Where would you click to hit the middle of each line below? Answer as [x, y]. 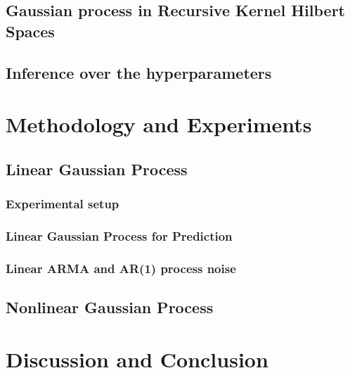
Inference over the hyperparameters [139, 72]
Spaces [30, 31]
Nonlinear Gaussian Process [110, 307]
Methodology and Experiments [159, 124]
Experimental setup [63, 204]
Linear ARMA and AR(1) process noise [121, 268]
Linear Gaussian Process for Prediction [119, 235]
